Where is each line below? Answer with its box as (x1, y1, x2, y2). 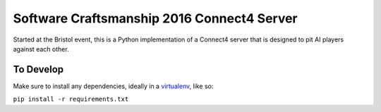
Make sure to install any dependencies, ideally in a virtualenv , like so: (13, 82, 214, 90)
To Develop (13, 63, 64, 75)
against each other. (13, 44, 70, 53)
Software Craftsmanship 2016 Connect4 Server (13, 11, 298, 26)
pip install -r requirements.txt (13, 95, 129, 104)
